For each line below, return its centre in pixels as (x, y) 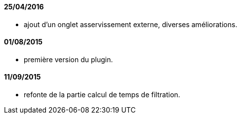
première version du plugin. (68, 59)
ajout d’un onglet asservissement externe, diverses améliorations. (131, 24)
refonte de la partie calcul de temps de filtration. (102, 95)
